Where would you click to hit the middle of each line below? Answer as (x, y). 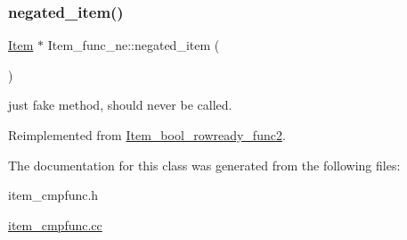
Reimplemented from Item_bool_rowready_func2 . (147, 135)
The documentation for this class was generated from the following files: (204, 165)
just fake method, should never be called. (120, 105)
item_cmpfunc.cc (55, 224)
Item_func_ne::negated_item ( (134, 45)
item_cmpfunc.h (53, 195)
